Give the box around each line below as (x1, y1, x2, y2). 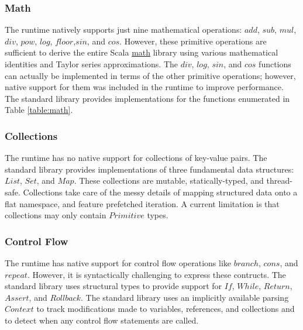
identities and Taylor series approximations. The (5, 58, 178, 70)
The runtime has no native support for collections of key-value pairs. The (5, 152, 267, 164)
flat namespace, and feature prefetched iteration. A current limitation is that (5, 197, 280, 209)
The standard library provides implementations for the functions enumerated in (5, 92, 290, 104)
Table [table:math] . (5, 104, 73, 116)
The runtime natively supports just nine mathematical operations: (5, 23, 242, 36)
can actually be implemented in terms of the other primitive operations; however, (5, 69, 296, 81)
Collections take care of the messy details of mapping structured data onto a (23, 185, 298, 198)
